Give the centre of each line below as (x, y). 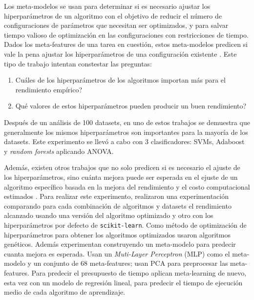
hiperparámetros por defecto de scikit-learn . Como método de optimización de (125, 225)
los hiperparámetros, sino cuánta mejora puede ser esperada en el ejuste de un (121, 177)
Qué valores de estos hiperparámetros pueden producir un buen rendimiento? (131, 106)
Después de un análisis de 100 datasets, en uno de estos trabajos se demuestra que (127, 122)
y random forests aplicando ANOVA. (59, 151)
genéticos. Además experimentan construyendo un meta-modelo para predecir (120, 244)
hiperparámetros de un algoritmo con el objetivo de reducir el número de (113, 15)
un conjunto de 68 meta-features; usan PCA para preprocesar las (131, 263)
